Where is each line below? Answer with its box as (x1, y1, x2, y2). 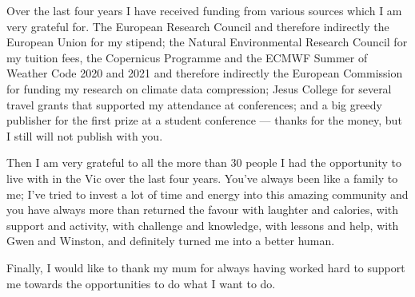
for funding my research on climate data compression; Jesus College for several (6, 80, 392, 97)
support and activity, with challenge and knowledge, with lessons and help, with (6, 216, 399, 233)
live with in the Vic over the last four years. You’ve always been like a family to (6, 169, 398, 186)
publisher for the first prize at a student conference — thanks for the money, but (6, 112, 402, 129)
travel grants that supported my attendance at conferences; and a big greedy (6, 96, 382, 113)
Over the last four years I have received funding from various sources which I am (6, 2, 402, 18)
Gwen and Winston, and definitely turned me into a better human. (6, 232, 335, 249)
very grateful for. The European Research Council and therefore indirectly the (6, 18, 389, 34)
